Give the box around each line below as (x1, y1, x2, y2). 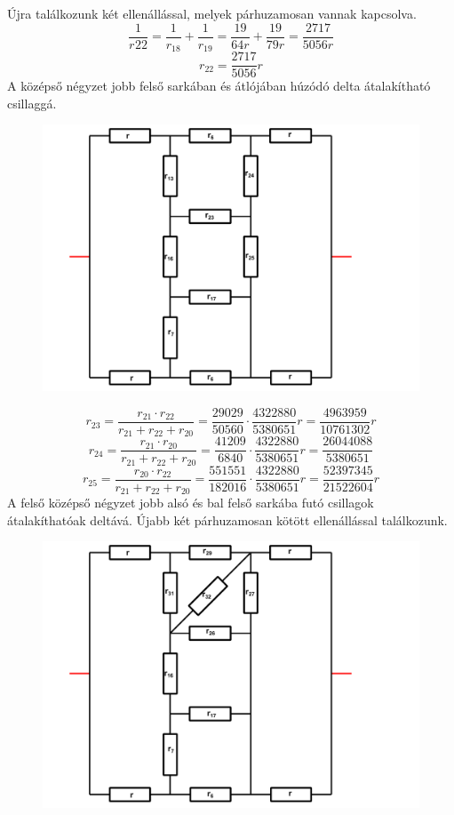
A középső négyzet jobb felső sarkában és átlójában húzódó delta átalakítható (7, 76, 431, 95)
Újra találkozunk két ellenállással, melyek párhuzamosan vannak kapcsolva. (7, 4, 417, 22)
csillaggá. (7, 93, 57, 112)
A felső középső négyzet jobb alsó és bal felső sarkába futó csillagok (7, 493, 374, 512)
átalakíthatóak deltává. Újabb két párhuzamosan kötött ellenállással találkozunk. (7, 510, 448, 529)
